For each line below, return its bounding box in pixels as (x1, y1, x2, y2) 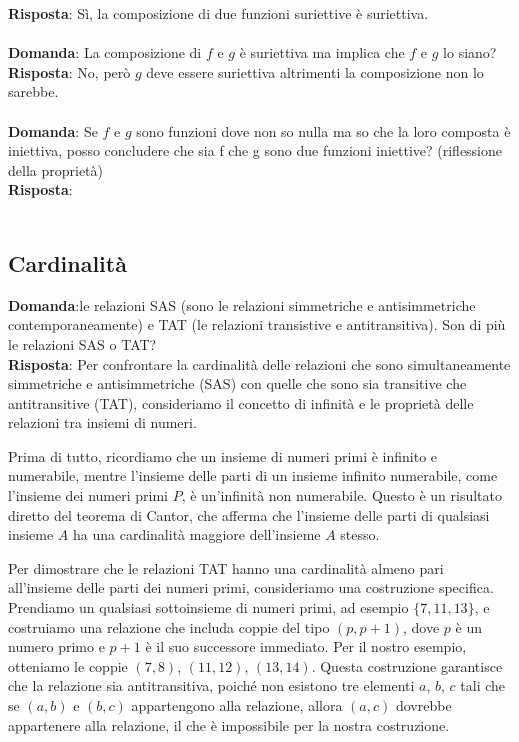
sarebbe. (8, 81, 59, 102)
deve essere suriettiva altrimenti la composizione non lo (146, 61, 484, 82)
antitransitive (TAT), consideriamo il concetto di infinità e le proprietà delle (8, 392, 474, 413)
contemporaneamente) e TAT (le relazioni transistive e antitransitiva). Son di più (8, 314, 506, 335)
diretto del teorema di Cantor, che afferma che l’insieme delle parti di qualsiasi (8, 504, 490, 525)
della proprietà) (8, 159, 103, 180)
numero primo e (8, 636, 105, 657)
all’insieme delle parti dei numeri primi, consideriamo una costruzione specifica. (8, 577, 494, 598)
